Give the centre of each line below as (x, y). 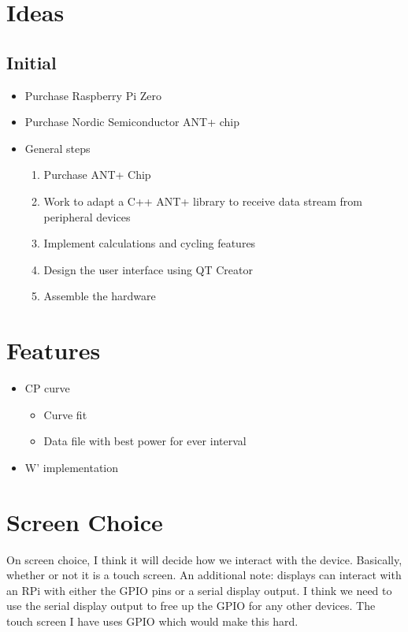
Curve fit (65, 414)
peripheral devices (87, 216)
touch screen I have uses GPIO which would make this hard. (152, 621)
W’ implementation (72, 467)
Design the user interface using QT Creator (148, 269)
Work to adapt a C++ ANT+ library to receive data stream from (203, 201)
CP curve (47, 388)
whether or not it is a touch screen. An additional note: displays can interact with (204, 575)
